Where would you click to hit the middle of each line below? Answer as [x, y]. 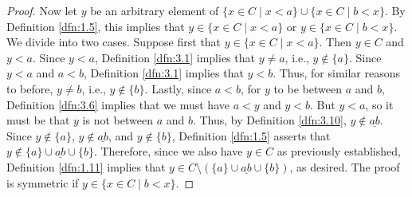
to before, [30, 88]
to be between [308, 88]
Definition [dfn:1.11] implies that [86, 166]
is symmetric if [43, 182]
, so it [379, 104]
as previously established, [339, 151]
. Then [335, 42]
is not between [118, 120]
